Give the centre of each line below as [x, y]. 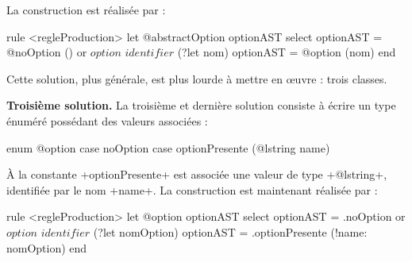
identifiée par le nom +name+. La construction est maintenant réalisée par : [192, 189]
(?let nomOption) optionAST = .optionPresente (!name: [230, 231]
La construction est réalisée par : [86, 10]
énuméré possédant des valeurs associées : [107, 120]
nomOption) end [47, 247]
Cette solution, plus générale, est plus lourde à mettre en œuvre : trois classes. [197, 78]
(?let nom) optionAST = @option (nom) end [287, 52]
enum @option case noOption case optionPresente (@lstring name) [168, 147]
